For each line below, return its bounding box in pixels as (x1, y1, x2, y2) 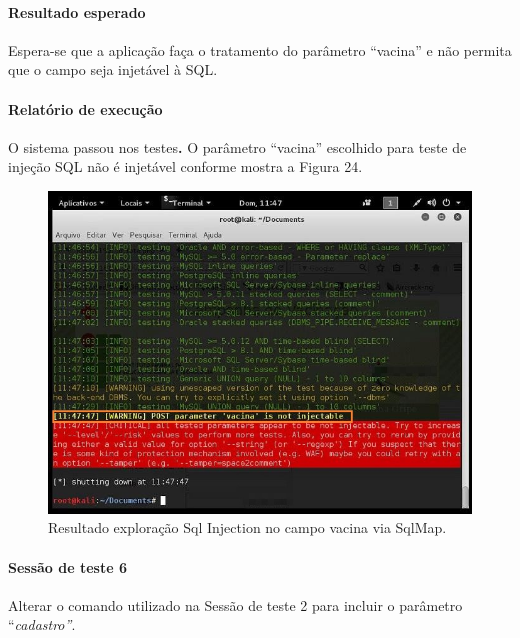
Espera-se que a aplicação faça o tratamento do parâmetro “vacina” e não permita (8, 39, 512, 60)
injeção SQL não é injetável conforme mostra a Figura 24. (8, 156, 363, 177)
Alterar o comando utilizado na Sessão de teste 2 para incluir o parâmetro (8, 594, 463, 615)
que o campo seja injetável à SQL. (8, 59, 218, 80)
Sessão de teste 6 (8, 556, 127, 577)
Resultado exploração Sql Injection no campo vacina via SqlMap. (48, 517, 447, 538)
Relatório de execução (8, 98, 163, 119)
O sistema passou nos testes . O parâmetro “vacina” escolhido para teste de (8, 136, 467, 157)
